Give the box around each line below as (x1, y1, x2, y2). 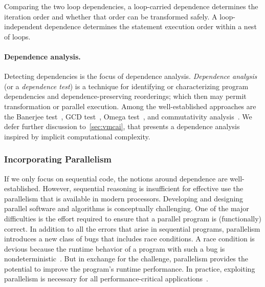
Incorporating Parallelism (4, 153, 112, 166)
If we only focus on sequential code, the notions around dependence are (4, 173, 228, 183)
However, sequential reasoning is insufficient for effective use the (42, 183, 244, 194)
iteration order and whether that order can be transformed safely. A (4, 11, 217, 22)
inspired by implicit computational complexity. (4, 131, 150, 141)
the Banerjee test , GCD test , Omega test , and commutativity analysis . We (4, 111, 252, 121)
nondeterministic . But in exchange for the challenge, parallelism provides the (4, 253, 248, 264)
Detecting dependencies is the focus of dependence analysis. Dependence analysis (4, 71, 257, 81)
